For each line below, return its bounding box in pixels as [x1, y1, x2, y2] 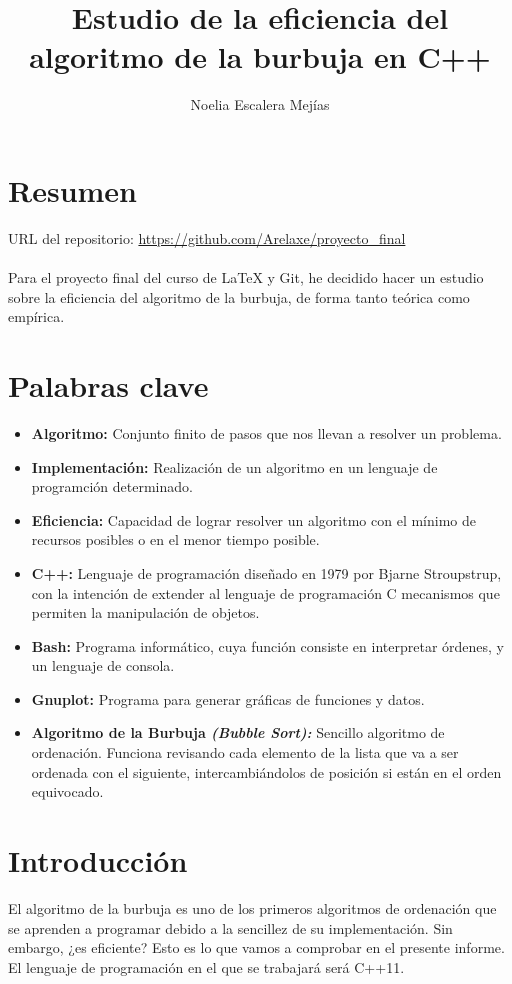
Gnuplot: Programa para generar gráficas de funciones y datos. [31, 688, 425, 709]
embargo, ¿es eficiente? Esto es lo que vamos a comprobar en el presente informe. [8, 937, 505, 958]
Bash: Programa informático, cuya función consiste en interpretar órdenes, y [31, 635, 505, 656]
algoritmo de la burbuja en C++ [29, 36, 491, 77]
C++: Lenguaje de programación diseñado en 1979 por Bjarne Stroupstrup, [31, 562, 502, 583]
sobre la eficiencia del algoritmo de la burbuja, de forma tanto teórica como [8, 286, 470, 307]
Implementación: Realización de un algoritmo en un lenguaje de [31, 456, 438, 477]
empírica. [8, 306, 65, 327]
